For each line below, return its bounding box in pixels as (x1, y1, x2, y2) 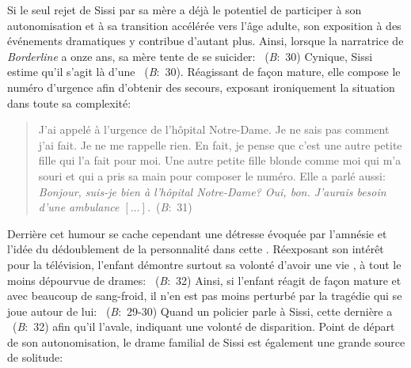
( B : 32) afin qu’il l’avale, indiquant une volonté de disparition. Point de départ (12, 318, 395, 335)
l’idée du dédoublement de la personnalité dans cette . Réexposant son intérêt (7, 241, 384, 257)
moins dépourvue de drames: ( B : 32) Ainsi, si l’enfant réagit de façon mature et (7, 271, 401, 288)
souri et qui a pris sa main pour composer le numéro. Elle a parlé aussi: (38, 167, 386, 184)
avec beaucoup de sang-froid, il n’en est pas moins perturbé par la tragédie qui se (7, 287, 402, 304)
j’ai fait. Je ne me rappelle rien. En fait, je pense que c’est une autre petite (38, 136, 402, 153)
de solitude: (7, 349, 63, 366)
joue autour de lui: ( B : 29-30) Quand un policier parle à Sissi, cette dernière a (7, 302, 393, 319)
